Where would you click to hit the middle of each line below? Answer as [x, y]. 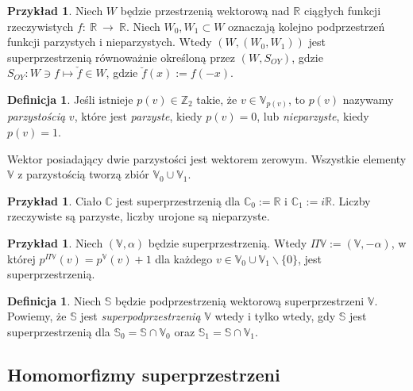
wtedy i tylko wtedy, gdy [275, 316]
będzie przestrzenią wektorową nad [205, 10]
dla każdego [184, 258]
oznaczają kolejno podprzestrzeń [307, 26]
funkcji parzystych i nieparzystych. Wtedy [110, 42]
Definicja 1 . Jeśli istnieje [70, 99]
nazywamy [368, 99]
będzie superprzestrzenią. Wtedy [228, 243]
